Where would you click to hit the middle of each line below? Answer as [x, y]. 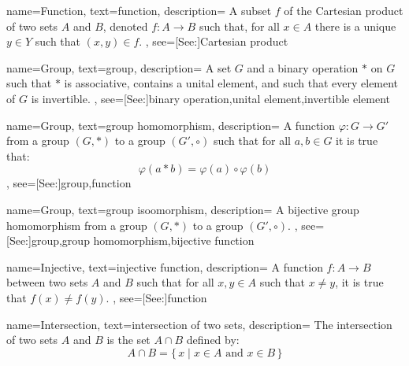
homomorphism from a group [77, 225]
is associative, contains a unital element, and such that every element [231, 83]
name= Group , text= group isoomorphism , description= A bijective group [183, 209]
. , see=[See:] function [156, 297]
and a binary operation [303, 67]
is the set [128, 340]
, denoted [125, 26]
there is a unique [355, 26]
